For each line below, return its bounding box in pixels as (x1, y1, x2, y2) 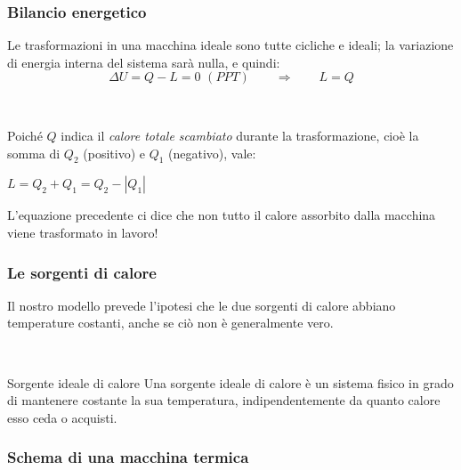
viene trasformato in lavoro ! (7, 223, 158, 241)
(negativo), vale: (168, 143, 256, 162)
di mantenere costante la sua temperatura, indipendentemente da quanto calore (7, 391, 441, 409)
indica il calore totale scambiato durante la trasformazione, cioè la (61, 126, 419, 144)
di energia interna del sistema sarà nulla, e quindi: (7, 53, 280, 71)
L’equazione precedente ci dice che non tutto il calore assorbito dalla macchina (7, 206, 436, 224)
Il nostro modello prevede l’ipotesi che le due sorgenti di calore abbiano (7, 296, 396, 314)
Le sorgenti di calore (7, 261, 157, 283)
